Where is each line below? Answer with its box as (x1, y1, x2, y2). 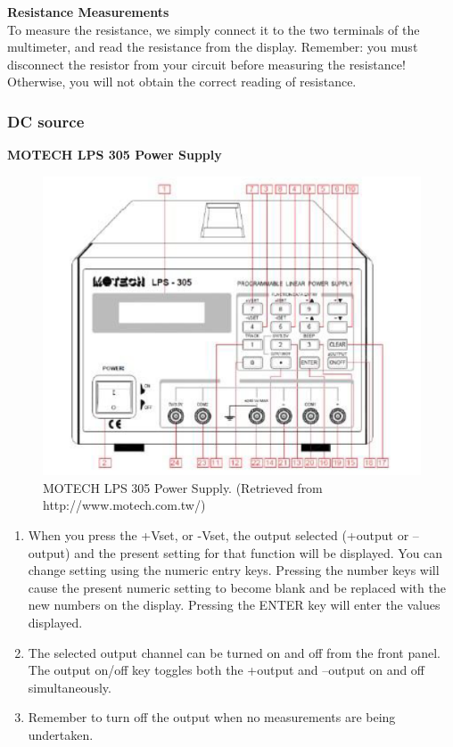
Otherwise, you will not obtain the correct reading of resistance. (7, 72, 357, 91)
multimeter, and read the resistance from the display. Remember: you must (7, 37, 418, 56)
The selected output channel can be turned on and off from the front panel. (28, 643, 441, 661)
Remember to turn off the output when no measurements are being (28, 708, 396, 726)
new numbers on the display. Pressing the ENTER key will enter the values (28, 595, 441, 614)
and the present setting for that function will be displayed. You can (74, 543, 443, 562)
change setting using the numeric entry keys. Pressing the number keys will (28, 561, 440, 579)
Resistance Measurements (7, 3, 169, 21)
